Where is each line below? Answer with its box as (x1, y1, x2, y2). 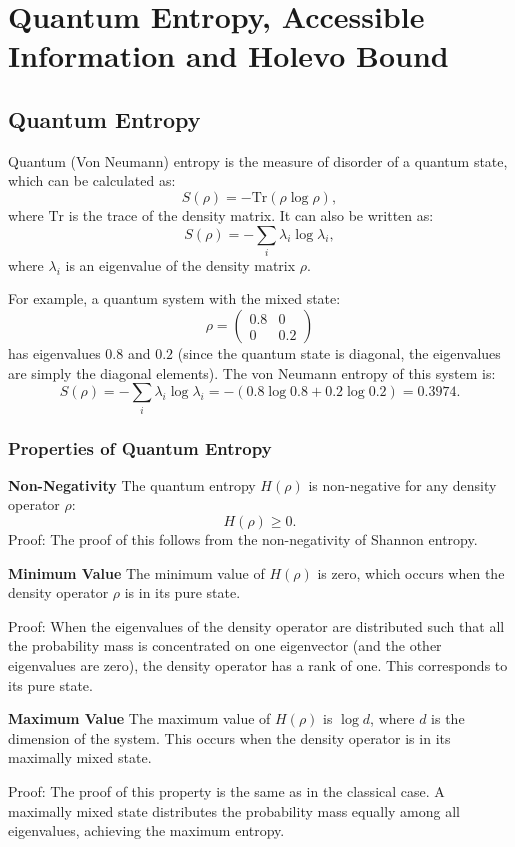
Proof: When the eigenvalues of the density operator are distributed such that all (8, 615, 505, 636)
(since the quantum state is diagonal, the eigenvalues (177, 343, 501, 364)
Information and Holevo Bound (8, 35, 449, 76)
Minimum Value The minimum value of (8, 562, 265, 583)
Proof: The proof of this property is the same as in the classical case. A (8, 780, 445, 801)
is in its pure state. (124, 582, 241, 603)
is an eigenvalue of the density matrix (65, 254, 296, 275)
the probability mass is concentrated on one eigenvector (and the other (8, 635, 442, 656)
